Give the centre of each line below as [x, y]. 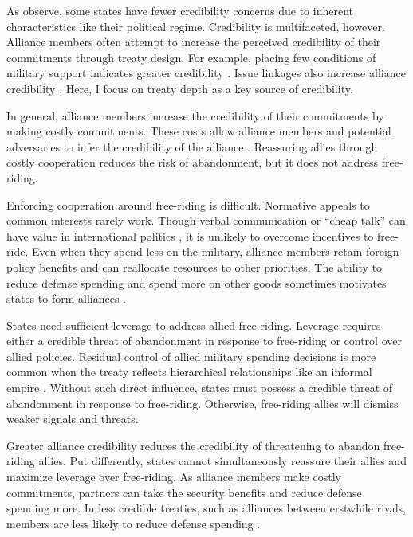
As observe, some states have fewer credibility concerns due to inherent [180, 10]
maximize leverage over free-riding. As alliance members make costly [174, 477]
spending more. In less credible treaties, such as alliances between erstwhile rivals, [206, 508]
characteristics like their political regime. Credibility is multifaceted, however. [196, 26]
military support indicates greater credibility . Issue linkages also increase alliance [206, 73]
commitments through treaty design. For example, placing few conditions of [191, 57]
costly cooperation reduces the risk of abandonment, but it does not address [193, 162]
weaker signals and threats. [73, 419]
